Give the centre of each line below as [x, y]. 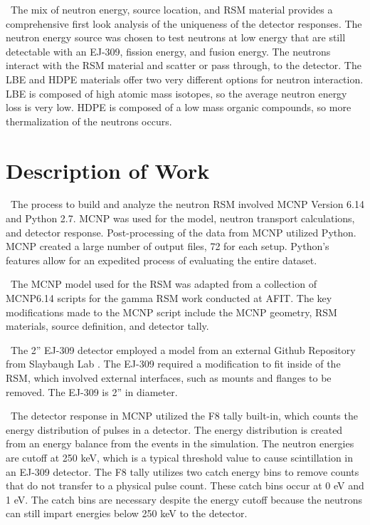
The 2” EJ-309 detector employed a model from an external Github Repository [183, 349]
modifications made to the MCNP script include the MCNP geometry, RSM [171, 312]
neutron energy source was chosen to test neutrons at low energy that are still [176, 37]
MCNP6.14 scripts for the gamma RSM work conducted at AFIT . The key [169, 298]
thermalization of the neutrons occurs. [89, 121]
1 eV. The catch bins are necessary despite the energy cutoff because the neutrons [184, 499]
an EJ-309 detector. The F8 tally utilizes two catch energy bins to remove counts [183, 471]
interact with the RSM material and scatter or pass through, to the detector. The [184, 65]
